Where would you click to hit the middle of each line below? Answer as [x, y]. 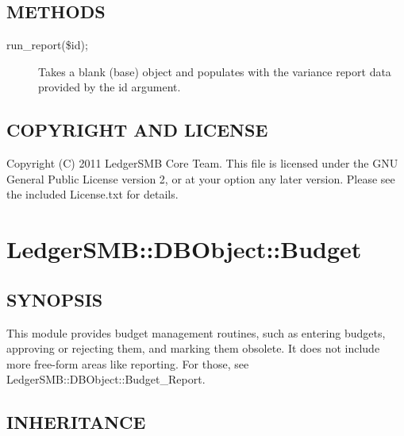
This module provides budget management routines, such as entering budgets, [196, 332]
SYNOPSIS [55, 299]
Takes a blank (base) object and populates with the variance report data [215, 71]
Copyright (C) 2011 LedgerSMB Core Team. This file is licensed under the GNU [202, 163]
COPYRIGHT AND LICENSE [137, 130]
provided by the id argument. [110, 87]
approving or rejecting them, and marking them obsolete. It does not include [193, 348]
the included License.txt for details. [92, 194]
